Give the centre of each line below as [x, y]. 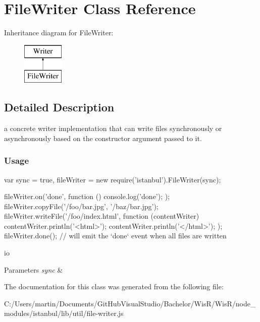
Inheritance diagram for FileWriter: [59, 33]
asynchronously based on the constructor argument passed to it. [103, 138]
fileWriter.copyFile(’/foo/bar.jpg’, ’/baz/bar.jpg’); [81, 206]
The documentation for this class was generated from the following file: [114, 286]
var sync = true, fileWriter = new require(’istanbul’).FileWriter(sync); [113, 179]
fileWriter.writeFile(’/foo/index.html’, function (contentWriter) [102, 216]
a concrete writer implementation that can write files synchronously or [113, 128]
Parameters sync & [34, 269]
